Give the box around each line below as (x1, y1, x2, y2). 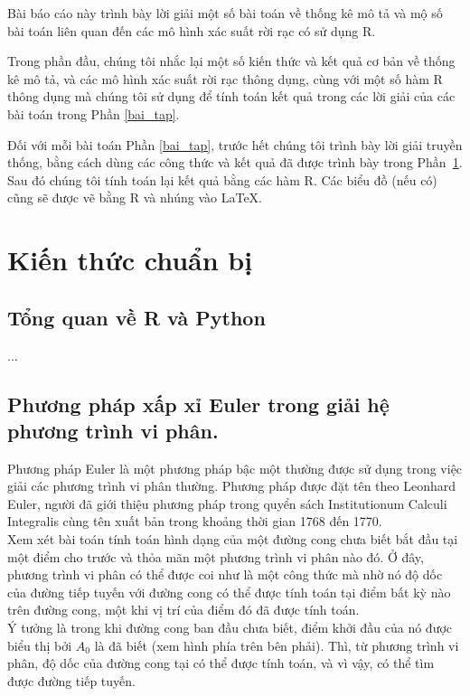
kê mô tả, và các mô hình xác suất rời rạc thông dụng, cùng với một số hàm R (7, 69, 443, 88)
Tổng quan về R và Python (7, 303, 266, 331)
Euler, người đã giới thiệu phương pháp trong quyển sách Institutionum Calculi (7, 494, 447, 513)
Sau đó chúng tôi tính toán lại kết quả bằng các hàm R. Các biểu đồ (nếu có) (7, 170, 437, 189)
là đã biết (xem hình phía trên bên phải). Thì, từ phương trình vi (94, 635, 459, 654)
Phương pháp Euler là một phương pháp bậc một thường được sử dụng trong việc (7, 458, 463, 477)
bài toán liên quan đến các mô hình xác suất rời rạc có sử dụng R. (7, 21, 376, 40)
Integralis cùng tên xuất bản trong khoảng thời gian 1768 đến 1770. (7, 512, 382, 531)
